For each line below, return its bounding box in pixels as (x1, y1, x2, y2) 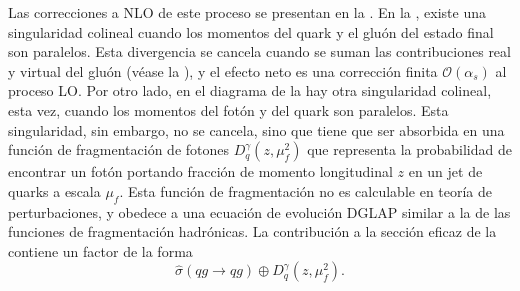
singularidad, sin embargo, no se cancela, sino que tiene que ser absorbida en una (8, 119, 505, 140)
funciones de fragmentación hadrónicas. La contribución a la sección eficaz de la (8, 221, 497, 242)
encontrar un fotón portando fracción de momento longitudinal (8, 161, 393, 182)
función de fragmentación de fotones (8, 139, 230, 160)
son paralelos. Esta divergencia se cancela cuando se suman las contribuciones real (8, 41, 511, 62)
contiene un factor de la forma (8, 240, 193, 261)
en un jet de (408, 161, 483, 182)
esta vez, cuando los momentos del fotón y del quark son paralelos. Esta (8, 99, 449, 120)
